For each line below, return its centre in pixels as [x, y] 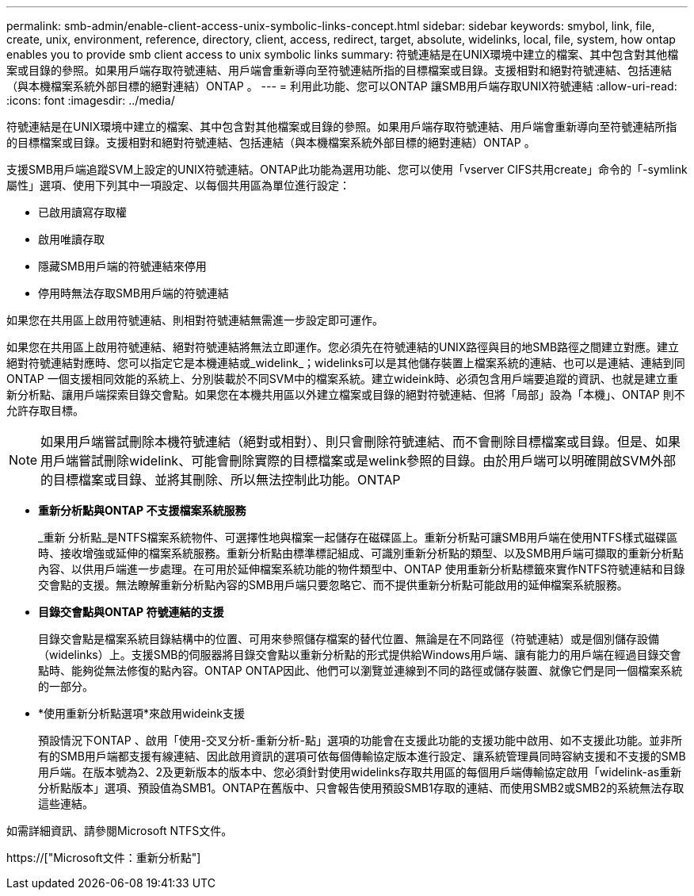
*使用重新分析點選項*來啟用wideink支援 [141, 713]
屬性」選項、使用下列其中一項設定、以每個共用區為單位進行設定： [178, 185]
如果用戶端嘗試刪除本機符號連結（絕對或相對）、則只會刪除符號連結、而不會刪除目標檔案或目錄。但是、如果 [361, 442]
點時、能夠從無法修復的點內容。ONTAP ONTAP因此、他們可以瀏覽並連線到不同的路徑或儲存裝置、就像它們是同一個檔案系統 [360, 670]
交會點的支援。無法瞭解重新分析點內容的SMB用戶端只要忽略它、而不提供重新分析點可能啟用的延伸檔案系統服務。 [333, 585]
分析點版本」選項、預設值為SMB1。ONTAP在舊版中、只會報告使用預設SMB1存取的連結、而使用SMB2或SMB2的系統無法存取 [361, 788]
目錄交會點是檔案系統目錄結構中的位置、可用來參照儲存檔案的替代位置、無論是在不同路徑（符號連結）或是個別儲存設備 [349, 639]
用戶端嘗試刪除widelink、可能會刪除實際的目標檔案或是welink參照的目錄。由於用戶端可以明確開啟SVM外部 [358, 461]
